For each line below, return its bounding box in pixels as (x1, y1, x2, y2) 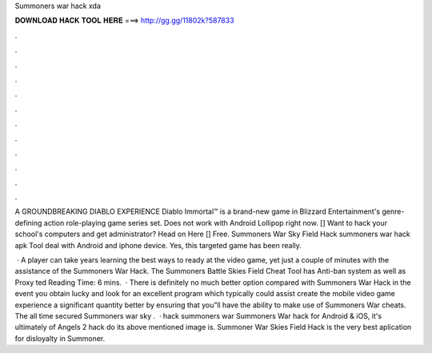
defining (14, 218, 42, 227)
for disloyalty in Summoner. (14, 333, 106, 343)
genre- (381, 207, 405, 216)
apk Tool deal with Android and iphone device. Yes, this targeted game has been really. (14, 240, 302, 250)
